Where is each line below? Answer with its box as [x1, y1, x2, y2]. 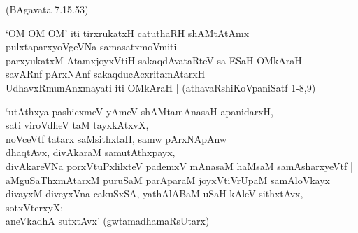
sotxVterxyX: [6, 199, 64, 214]
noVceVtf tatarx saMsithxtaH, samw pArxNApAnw [6, 131, 227, 146]
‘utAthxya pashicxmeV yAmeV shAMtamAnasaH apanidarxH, [6, 104, 273, 118]
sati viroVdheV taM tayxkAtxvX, [6, 118, 149, 132]
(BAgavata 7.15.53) [6, 2, 89, 16]
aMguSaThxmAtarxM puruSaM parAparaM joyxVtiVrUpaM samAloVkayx [6, 172, 330, 187]
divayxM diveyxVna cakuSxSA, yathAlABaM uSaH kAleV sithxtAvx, [6, 186, 303, 201]
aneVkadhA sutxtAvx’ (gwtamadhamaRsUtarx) [6, 213, 210, 228]
